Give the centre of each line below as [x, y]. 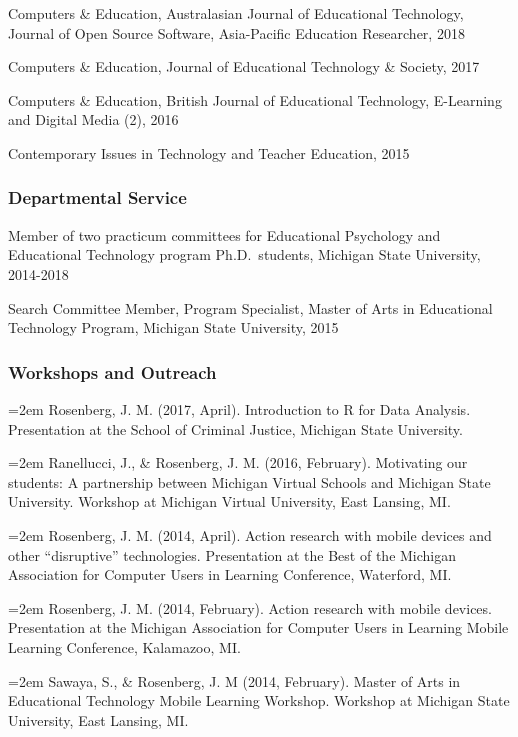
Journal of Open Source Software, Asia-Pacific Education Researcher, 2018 [236, 32]
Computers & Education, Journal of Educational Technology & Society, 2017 [244, 66]
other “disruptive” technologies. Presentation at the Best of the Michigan [232, 554]
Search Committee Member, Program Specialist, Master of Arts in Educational [250, 307]
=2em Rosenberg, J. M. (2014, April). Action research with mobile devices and [250, 534]
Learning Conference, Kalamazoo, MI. [124, 646]
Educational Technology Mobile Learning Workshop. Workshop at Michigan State [259, 700]
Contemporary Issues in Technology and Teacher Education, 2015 [209, 152]
